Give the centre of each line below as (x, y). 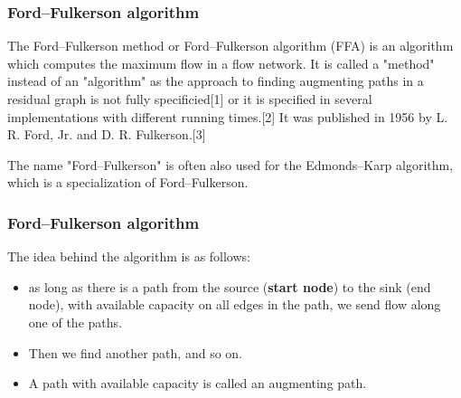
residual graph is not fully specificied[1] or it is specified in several (190, 99)
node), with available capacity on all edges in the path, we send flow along (235, 304)
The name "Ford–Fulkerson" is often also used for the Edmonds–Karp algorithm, (230, 164)
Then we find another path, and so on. (135, 352)
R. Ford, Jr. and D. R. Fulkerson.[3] (107, 134)
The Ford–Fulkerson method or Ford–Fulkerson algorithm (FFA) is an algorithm (230, 46)
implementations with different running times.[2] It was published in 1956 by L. (228, 116)
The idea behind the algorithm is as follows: (129, 256)
